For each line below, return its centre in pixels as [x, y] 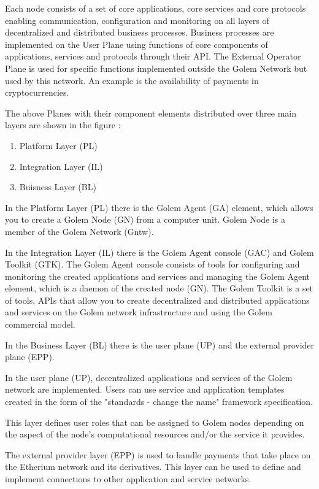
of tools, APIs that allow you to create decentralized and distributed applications [157, 300]
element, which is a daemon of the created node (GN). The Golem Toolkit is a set [159, 288]
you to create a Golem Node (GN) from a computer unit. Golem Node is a [145, 219]
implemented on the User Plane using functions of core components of [136, 44]
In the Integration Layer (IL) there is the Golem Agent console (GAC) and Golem [159, 252]
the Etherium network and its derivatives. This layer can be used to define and [153, 467]
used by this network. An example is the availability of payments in [132, 80]
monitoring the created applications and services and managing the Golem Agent [158, 276]
